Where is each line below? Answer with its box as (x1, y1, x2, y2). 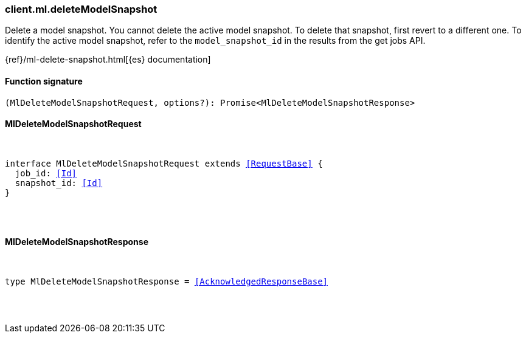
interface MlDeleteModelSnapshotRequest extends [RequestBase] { (5, 158, 323, 168)
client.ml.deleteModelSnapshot (5, 3, 157, 15)
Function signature (5, 75, 83, 86)
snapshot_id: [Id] (15, 178, 103, 188)
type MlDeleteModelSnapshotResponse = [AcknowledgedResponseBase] (5, 277, 328, 287)
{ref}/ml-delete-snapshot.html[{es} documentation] (5, 54, 211, 65)
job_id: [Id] (15, 168, 77, 178)
